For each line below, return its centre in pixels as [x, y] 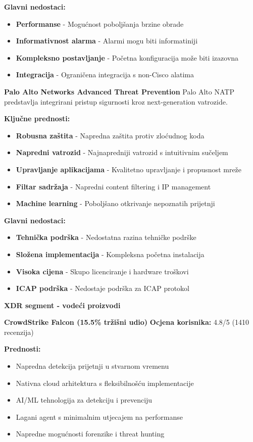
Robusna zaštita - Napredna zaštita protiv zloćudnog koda [110, 135]
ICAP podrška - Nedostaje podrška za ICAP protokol [103, 288]
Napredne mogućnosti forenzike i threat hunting [90, 434]
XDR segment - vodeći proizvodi [62, 305]
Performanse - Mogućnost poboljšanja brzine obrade [100, 23]
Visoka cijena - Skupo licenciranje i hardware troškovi [102, 271]
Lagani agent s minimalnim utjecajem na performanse [99, 416]
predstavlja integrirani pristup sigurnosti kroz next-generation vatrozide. [116, 101]
